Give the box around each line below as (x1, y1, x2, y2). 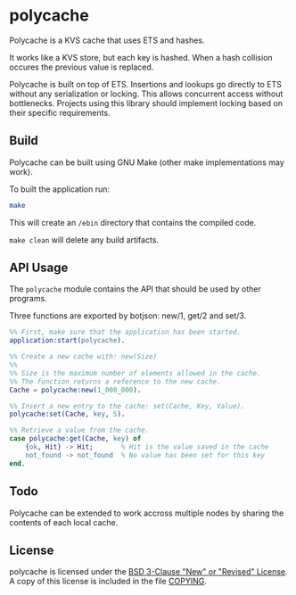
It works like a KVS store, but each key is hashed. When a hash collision (9, 52, 274, 62)
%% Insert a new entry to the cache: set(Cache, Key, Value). (9, 401, 245, 410)
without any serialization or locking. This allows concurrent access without (9, 88, 284, 99)
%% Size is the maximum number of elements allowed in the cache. (9, 368, 261, 377)
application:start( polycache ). (9, 336, 126, 345)
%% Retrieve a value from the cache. (9, 426, 150, 435)
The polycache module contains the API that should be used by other (9, 284, 261, 294)
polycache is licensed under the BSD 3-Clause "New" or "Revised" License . (9, 566, 288, 577)
